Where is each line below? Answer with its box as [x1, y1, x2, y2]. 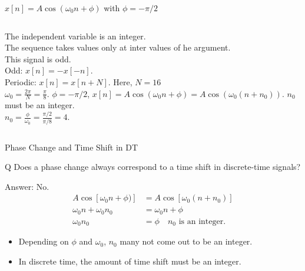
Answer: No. [5, 180, 49, 192]
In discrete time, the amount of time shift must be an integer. [18, 255, 241, 267]
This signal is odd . [5, 52, 71, 65]
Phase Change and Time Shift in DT [5, 140, 138, 153]
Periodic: [5, 75, 37, 88]
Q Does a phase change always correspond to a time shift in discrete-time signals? [5, 160, 301, 173]
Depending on [18, 235, 69, 247]
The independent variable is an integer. [5, 29, 146, 42]
